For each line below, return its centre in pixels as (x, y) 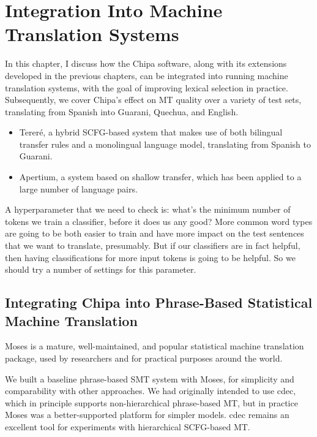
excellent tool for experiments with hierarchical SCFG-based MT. (128, 426)
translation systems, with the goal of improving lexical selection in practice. (147, 87)
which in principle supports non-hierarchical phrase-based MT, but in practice (151, 402)
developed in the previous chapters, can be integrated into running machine (147, 75)
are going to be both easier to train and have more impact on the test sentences (155, 233)
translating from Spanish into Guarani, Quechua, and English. (122, 111)
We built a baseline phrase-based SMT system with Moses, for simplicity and (150, 378)
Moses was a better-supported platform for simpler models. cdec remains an (147, 415)
